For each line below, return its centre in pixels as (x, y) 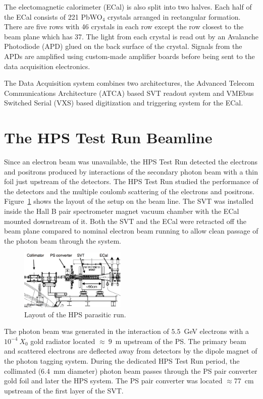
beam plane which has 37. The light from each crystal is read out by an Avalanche (131, 36)
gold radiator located (63, 341)
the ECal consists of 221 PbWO (53, 16)
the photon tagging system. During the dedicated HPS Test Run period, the (122, 361)
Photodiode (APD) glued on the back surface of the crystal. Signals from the (123, 46)
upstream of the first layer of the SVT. (64, 390)
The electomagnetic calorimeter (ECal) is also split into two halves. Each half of (128, 7)
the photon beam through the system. (63, 240)
